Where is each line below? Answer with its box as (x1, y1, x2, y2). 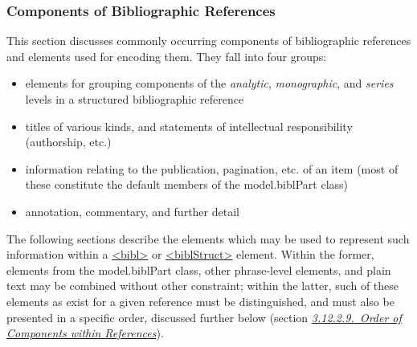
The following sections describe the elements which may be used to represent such (6, 230, 410, 247)
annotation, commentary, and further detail (25, 202, 239, 219)
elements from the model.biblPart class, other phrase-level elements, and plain (6, 261, 391, 278)
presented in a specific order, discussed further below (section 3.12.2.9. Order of (6, 308, 402, 325)
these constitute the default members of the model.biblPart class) (25, 176, 348, 193)
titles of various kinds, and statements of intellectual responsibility (25, 117, 353, 134)
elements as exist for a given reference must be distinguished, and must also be (6, 292, 395, 309)
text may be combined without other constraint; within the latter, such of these (6, 277, 399, 294)
